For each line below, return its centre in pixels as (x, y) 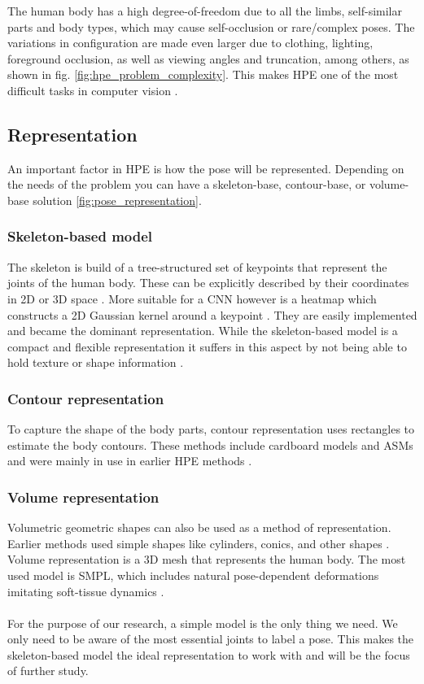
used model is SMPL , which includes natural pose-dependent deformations (193, 575)
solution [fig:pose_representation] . (117, 200)
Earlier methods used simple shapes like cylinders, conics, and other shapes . (199, 543)
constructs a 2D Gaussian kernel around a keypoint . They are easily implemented (212, 314)
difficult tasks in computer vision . (93, 90)
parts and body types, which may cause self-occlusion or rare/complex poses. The (211, 26)
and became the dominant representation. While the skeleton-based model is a (203, 331)
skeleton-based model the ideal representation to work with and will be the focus (209, 654)
